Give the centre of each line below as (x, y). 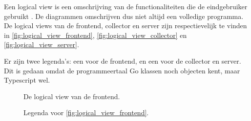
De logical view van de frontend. (72, 96)
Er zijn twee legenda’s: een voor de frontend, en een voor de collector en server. (123, 60)
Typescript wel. (27, 80)
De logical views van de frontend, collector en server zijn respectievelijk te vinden (125, 26)
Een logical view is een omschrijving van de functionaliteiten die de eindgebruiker (126, 6)
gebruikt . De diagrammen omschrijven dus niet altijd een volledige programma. (124, 16)
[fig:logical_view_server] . (42, 44)
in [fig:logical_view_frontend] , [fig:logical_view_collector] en (95, 35)
